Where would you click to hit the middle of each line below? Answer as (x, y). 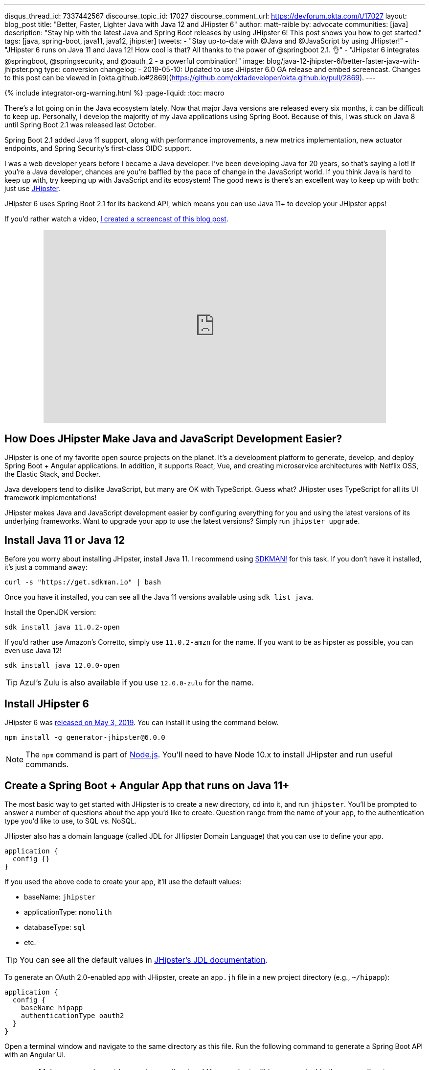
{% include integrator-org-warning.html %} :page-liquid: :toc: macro (114, 93)
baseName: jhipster (60, 897)
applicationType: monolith (68, 912)
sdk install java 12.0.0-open (62, 666)
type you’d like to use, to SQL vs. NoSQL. (71, 821)
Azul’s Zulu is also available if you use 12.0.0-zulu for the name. (137, 683)
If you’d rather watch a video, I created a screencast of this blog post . (116, 219)
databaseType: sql (55, 927)
